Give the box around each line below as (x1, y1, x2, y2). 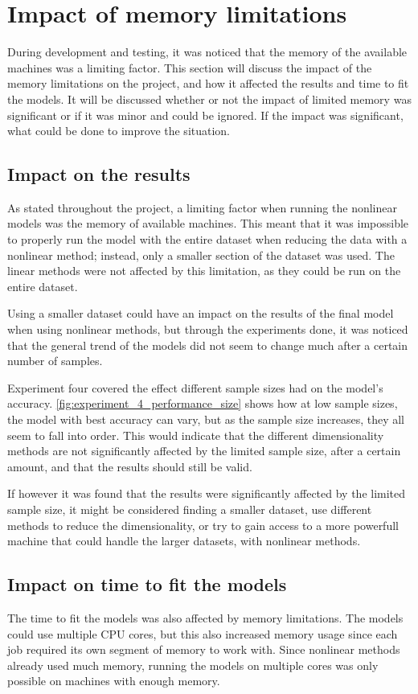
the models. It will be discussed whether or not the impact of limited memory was (7, 90, 412, 107)
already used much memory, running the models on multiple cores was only (7, 656, 379, 673)
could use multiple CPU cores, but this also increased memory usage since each (7, 625, 398, 642)
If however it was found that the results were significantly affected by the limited (7, 485, 406, 502)
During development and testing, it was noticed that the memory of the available (7, 43, 408, 60)
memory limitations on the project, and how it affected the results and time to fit (7, 75, 409, 92)
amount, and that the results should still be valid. (7, 458, 252, 474)
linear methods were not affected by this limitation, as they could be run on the (7, 262, 401, 279)
